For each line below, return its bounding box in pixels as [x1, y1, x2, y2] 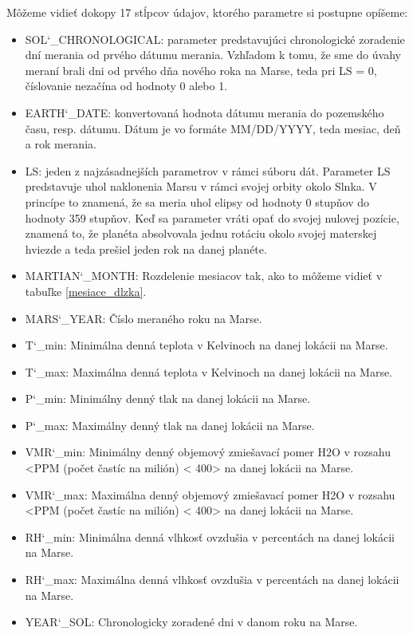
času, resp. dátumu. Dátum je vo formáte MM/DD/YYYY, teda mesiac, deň [25, 120, 401, 136]
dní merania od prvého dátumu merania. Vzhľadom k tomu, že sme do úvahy [25, 46, 401, 63]
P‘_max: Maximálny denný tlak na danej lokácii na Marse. [25, 416, 315, 433]
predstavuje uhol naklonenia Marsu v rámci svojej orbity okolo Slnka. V [25, 178, 377, 195]
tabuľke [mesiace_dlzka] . [25, 282, 147, 299]
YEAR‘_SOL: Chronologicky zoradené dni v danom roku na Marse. [25, 613, 358, 630]
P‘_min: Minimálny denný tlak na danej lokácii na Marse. [25, 390, 311, 407]
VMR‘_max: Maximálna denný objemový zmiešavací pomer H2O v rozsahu [25, 486, 395, 503]
